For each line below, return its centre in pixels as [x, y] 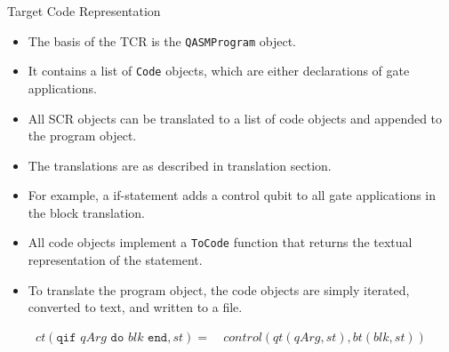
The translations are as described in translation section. [180, 165]
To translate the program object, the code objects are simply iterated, [219, 289]
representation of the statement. [115, 260]
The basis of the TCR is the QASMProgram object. [162, 40]
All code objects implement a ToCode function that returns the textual [220, 242]
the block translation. [86, 212]
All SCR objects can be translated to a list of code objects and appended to [235, 118]
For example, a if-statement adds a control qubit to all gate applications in [232, 195]
